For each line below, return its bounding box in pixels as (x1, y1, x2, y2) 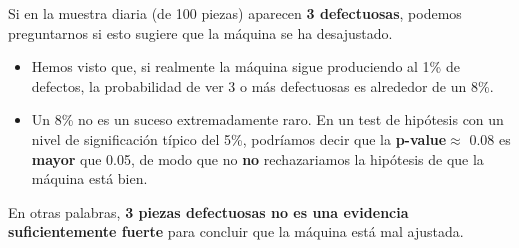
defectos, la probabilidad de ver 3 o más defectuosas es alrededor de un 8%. (31, 75, 494, 96)
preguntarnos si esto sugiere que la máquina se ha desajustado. (8, 22, 393, 43)
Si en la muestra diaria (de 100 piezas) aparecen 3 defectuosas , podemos (8, 3, 462, 23)
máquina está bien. (31, 168, 148, 189)
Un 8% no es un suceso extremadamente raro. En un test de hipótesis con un (31, 109, 504, 130)
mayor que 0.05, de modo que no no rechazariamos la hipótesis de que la (31, 148, 484, 169)
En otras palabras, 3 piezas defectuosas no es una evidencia (8, 201, 409, 222)
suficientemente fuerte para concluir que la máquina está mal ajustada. (8, 221, 464, 242)
